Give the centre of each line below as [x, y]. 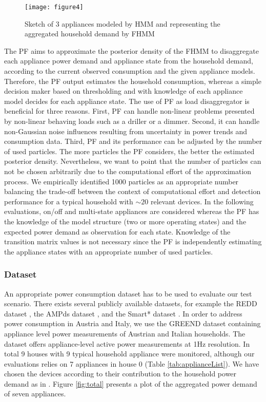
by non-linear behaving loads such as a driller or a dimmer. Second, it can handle [132, 121]
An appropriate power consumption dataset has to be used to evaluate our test [128, 293]
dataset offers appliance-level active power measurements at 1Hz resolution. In [127, 343]
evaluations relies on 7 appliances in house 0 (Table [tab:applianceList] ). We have [132, 363]
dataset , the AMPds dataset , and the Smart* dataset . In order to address [123, 313]
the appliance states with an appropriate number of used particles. [109, 251]
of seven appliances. [35, 394]
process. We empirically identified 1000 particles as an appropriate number [121, 181]
